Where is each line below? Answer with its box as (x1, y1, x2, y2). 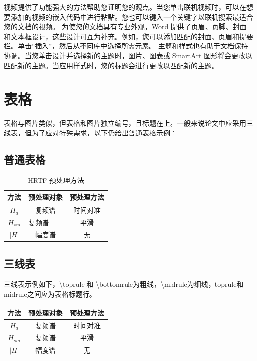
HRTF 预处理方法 (28, 175, 84, 185)
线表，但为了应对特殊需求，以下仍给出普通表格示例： (4, 127, 177, 137)
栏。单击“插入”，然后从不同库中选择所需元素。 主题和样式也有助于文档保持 (4, 41, 248, 51)
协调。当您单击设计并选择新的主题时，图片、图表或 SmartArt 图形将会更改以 (4, 50, 253, 60)
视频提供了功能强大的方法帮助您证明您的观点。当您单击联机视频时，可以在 (4, 2, 246, 12)
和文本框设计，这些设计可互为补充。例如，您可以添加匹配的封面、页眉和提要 (4, 31, 253, 41)
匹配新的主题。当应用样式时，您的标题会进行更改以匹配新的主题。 (4, 60, 218, 70)
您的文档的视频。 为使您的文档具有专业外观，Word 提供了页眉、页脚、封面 (4, 21, 247, 32)
